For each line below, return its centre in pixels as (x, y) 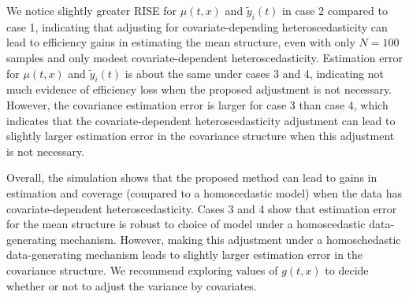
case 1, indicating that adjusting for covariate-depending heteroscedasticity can (197, 26)
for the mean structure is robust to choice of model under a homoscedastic (186, 224)
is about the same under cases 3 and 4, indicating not (254, 73)
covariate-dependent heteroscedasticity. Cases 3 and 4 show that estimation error (202, 208)
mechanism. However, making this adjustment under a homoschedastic (231, 239)
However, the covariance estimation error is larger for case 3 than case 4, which (197, 104)
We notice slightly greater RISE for (92, 10)
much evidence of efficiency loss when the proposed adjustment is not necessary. (199, 89)
